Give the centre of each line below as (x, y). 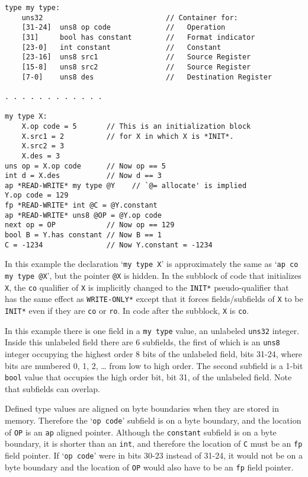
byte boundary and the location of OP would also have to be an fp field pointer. (149, 467)
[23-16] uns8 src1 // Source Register (136, 57)
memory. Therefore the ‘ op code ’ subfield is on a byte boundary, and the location (153, 420)
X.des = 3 (41, 156)
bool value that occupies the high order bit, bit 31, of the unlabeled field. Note (148, 377)
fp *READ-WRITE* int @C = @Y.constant (81, 206)
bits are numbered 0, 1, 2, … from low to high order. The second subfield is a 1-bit (154, 365)
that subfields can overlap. (52, 388)
